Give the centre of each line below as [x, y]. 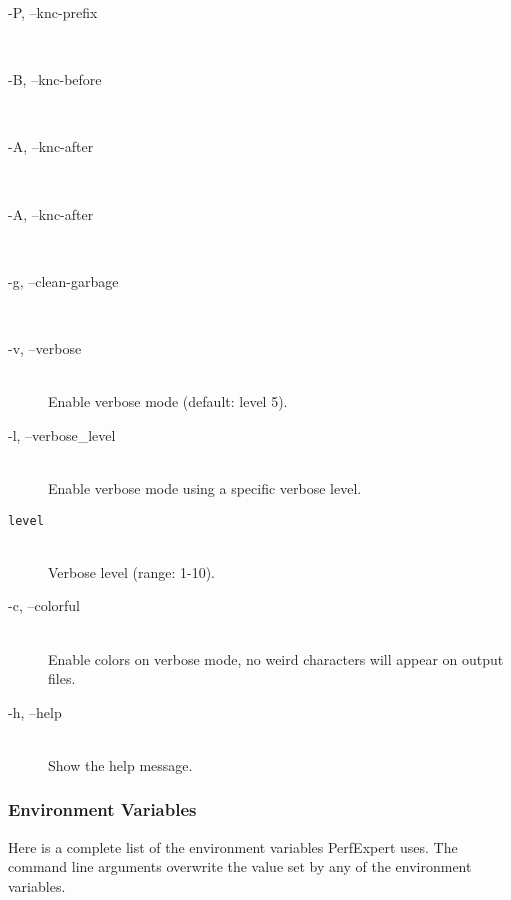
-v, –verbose [45, 347]
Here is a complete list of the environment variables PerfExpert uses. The [233, 846]
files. [62, 678]
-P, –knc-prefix [53, 12]
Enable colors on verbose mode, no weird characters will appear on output [276, 658]
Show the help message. [120, 764]
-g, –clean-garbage [63, 280]
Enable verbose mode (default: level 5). [168, 401]
